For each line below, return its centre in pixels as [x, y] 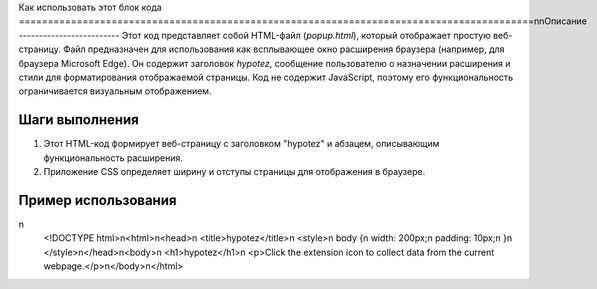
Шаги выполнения [78, 120]
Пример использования [97, 200]
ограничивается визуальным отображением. [115, 91]
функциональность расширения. [113, 157]
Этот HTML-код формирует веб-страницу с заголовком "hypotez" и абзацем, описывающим [241, 144]
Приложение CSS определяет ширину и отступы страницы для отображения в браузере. [234, 172]
